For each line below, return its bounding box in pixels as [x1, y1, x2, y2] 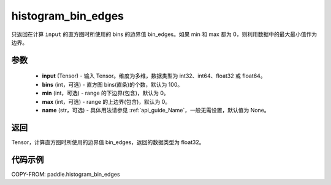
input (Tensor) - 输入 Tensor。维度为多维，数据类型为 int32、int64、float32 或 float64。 [42, 72, 266, 79]
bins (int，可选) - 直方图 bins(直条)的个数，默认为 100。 [42, 81, 183, 88]
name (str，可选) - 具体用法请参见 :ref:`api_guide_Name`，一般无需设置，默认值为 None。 [42, 106, 270, 114]
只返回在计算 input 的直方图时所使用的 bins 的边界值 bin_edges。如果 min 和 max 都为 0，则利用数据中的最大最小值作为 [11, 31, 318, 38]
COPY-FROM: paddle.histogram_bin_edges [11, 170, 120, 178]
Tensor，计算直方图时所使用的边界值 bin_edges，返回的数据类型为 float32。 [11, 138, 205, 146]
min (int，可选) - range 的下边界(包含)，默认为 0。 [42, 89, 170, 97]
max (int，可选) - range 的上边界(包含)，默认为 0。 [42, 98, 171, 105]
